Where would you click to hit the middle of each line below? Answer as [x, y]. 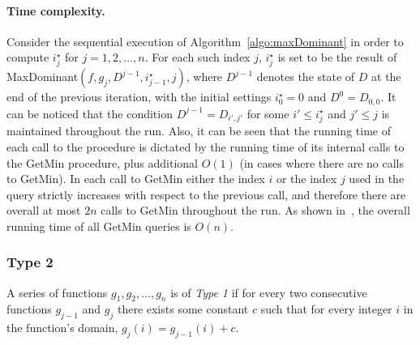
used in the [377, 179]
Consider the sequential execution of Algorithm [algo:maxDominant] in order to [205, 41]
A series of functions [57, 292]
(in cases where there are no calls [321, 162]
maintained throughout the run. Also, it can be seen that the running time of [199, 131]
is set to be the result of [337, 57]
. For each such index [197, 57]
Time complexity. [56, 10]
